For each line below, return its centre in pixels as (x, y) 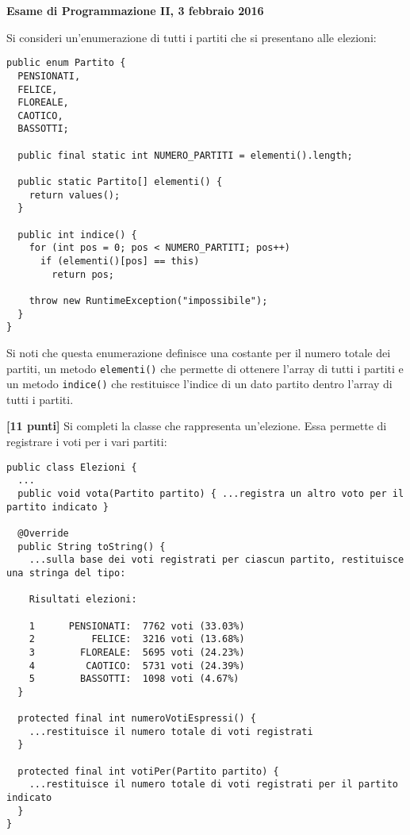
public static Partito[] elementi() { (120, 182)
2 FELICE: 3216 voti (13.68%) (137, 639)
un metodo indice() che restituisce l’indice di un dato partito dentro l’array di (199, 384)
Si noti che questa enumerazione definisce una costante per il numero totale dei (199, 352)
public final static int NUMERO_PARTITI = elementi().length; (185, 155)
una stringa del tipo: (66, 573)
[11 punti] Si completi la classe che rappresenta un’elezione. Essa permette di (197, 426)
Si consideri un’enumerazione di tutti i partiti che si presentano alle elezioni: (192, 37)
